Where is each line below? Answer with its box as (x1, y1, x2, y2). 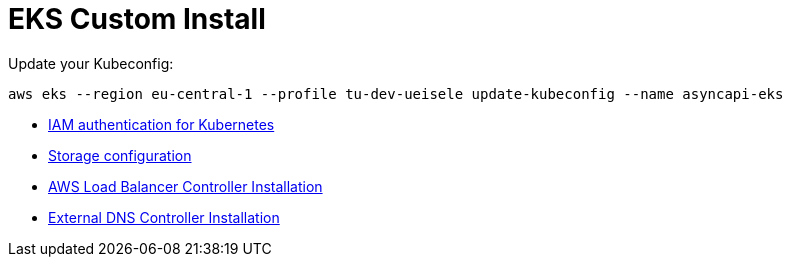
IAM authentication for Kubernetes (48, 115, 275, 133)
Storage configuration (48, 146, 192, 164)
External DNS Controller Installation (48, 208, 280, 226)
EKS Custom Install (8, 2, 266, 36)
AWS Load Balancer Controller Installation (48, 177, 323, 195)
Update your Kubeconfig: (8, 54, 174, 72)
